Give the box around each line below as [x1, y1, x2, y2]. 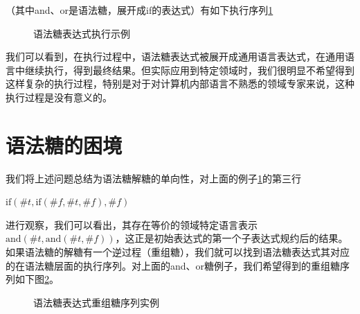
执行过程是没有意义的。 [6, 89, 112, 104]
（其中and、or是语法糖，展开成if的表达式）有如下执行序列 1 [6, 3, 273, 17]
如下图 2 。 [15, 272, 59, 286]
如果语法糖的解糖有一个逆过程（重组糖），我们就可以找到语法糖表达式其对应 [6, 245, 350, 259]
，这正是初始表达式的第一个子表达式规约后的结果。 [115, 231, 348, 245]
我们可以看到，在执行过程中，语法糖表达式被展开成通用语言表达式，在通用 [6, 49, 345, 64]
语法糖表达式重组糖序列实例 [33, 295, 159, 309]
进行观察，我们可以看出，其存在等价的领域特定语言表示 [6, 217, 258, 232]
